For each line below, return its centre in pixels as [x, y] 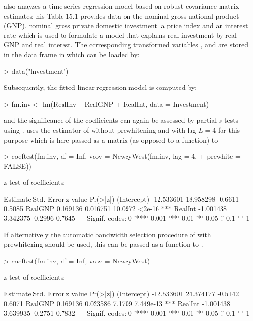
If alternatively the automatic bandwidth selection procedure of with [108, 234]
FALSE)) [18, 165]
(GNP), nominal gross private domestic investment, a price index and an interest [126, 25]
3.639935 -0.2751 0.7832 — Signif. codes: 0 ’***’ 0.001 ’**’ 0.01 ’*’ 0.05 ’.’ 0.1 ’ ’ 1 [127, 313]
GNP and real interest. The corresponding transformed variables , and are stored [126, 44]
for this [229, 130]
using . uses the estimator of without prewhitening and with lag [100, 130]
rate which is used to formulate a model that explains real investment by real [120, 35]
